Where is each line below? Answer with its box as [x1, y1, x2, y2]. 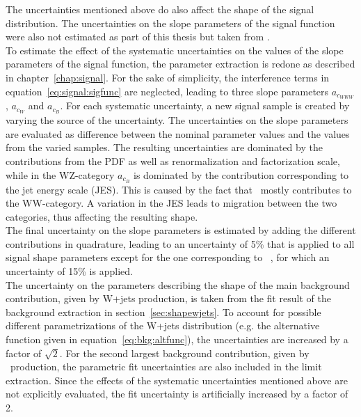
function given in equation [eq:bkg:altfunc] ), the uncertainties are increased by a [6, 332, 348, 347]
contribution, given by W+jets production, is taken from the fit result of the [6, 291, 331, 306]
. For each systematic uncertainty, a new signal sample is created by [60, 98, 350, 113]
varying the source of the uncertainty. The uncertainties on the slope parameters [6, 113, 348, 127]
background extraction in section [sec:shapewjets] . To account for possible [6, 304, 321, 319]
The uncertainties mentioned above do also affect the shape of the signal [6, 2, 314, 16]
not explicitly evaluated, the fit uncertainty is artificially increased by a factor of [6, 386, 348, 401]
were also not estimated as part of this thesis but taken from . [6, 29, 270, 44]
